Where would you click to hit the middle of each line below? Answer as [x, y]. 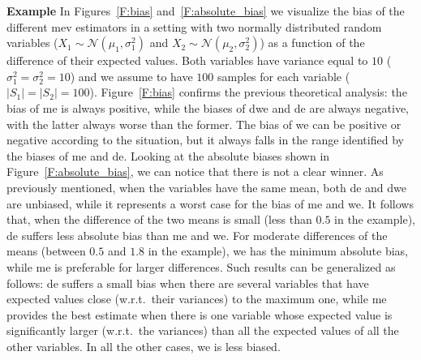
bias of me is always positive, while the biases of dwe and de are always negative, [208, 107]
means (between [46, 251]
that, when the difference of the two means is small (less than [159, 219]
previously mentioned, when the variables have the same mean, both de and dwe [207, 187]
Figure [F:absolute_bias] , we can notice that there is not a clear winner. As [195, 171]
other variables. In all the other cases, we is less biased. [144, 346]
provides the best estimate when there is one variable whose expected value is [200, 314]
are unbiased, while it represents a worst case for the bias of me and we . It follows [210, 203]
